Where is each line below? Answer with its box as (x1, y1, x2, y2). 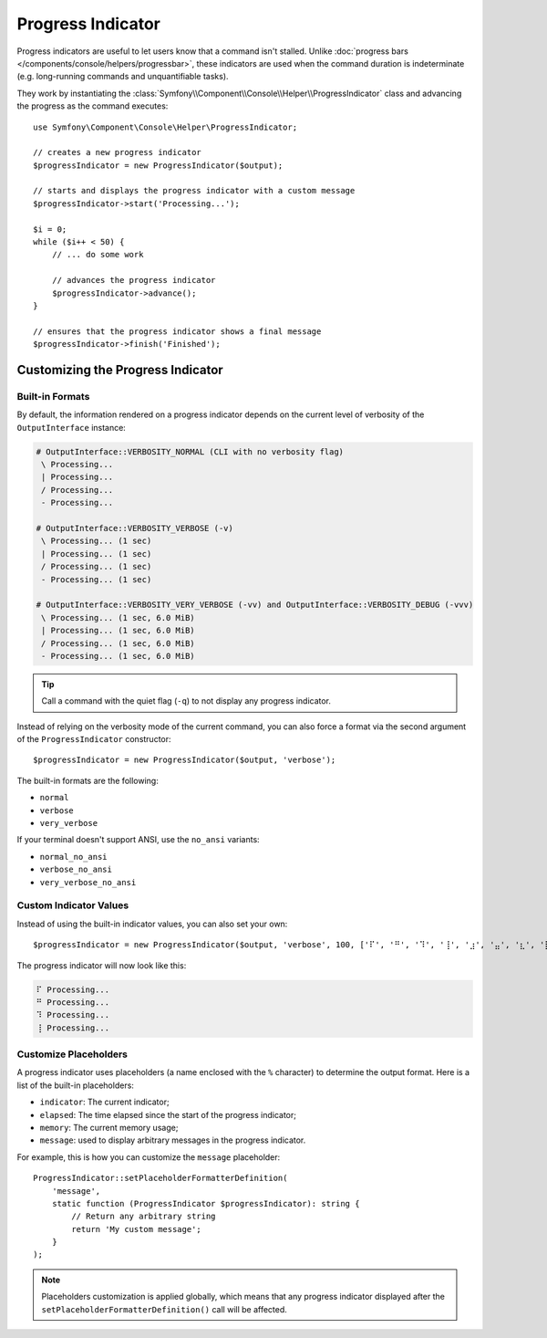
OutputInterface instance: (16, 422, 127, 433)
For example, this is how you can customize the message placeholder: (16, 1151, 281, 1163)
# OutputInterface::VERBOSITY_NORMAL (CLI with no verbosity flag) (36, 446, 345, 456)
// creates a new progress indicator (33, 147, 202, 158)
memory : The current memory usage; (39, 1122, 179, 1133)
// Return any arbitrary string (71, 1211, 216, 1222)
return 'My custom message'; (71, 1224, 202, 1234)
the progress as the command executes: (16, 100, 169, 111)
